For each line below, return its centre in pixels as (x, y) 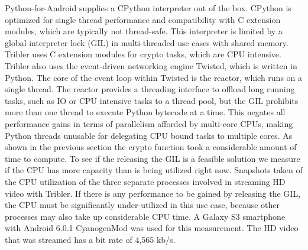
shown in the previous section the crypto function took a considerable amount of (151, 147)
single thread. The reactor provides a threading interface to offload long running (150, 89)
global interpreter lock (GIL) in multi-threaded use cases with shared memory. (147, 42)
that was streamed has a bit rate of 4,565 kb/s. (90, 239)
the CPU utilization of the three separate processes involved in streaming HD (145, 181)
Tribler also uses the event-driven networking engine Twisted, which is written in (151, 65)
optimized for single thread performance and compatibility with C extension (143, 19)
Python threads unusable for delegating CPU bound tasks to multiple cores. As (149, 135)
